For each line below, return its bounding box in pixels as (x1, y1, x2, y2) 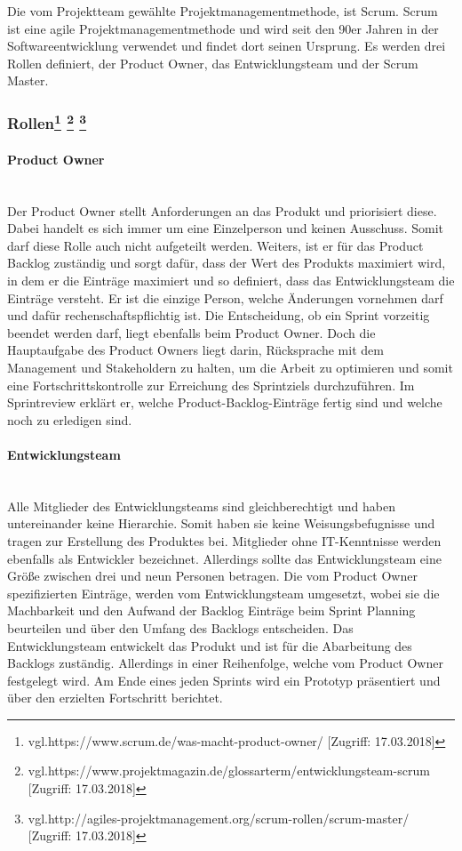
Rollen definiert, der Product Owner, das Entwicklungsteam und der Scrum (7, 53, 418, 72)
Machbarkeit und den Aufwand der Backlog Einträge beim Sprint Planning (7, 601, 416, 620)
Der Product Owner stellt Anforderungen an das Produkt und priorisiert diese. (7, 201, 437, 220)
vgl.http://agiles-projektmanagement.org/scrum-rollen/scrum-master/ (28, 808, 410, 827)
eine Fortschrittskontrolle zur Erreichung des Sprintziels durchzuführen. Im (7, 375, 415, 394)
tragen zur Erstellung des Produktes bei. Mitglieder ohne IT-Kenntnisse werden (7, 531, 442, 550)
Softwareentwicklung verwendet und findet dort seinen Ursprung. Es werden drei (7, 36, 446, 55)
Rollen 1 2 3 (7, 109, 87, 134)
